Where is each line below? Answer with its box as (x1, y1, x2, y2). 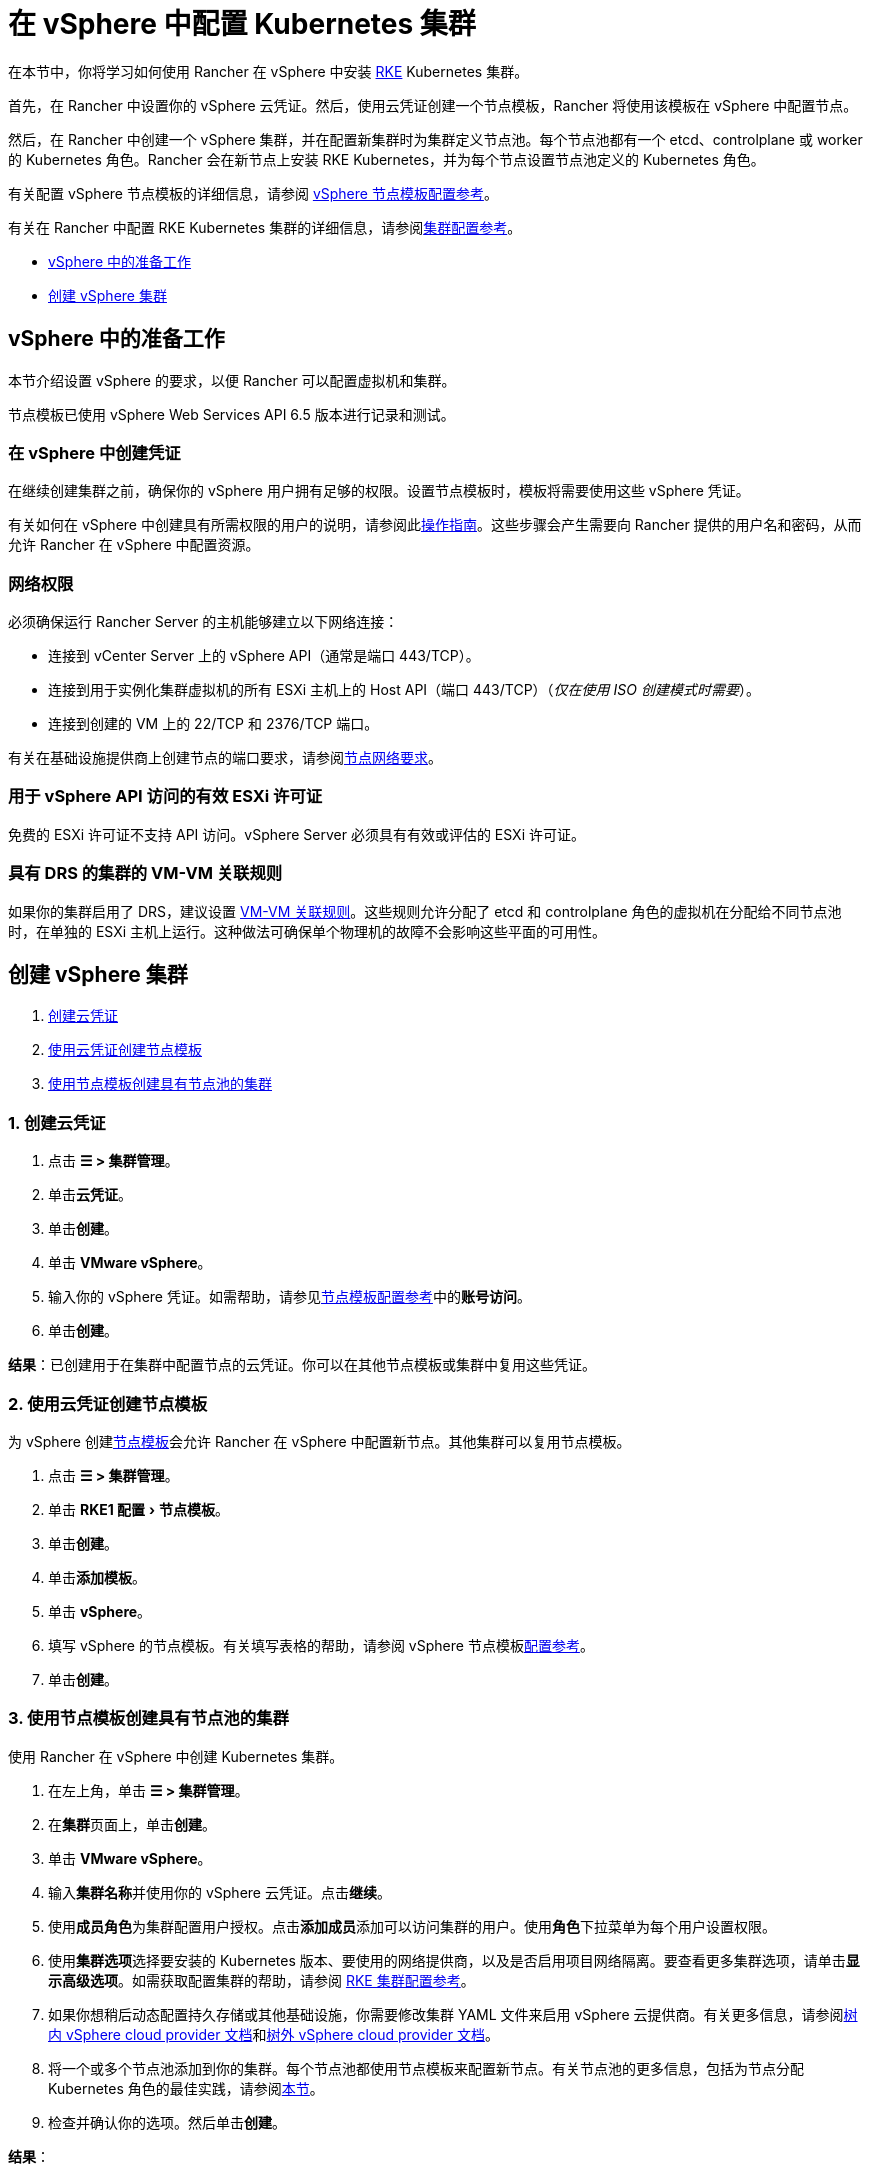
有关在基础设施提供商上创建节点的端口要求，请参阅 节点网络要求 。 (8, 749, 442, 767)
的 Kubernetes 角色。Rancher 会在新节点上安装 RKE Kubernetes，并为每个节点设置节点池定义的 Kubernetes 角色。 (8, 150, 765, 168)
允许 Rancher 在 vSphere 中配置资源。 (8, 536, 260, 554)
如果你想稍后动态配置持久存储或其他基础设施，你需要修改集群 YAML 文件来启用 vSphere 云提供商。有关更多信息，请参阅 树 (48, 2005, 858, 2023)
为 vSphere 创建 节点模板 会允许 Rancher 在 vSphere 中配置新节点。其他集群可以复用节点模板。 (8, 1432, 631, 1450)
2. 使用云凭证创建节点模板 (8, 1393, 208, 1414)
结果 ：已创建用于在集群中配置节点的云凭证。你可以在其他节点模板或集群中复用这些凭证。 (8, 1356, 596, 1374)
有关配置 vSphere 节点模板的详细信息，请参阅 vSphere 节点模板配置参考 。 (8, 184, 498, 202)
